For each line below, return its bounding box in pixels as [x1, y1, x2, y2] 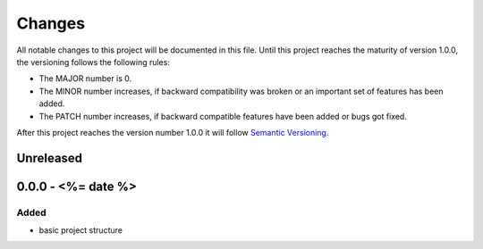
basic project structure [38, 225, 123, 236]
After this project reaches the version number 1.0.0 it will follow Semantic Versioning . [16, 127, 329, 137]
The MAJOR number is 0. [38, 73, 132, 84]
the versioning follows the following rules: [16, 56, 170, 67]
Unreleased [16, 150, 83, 165]
